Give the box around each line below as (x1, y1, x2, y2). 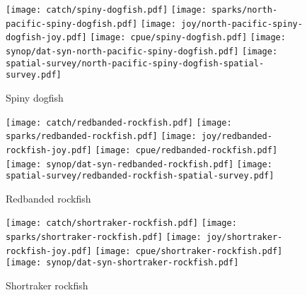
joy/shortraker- (206, 232, 283, 243)
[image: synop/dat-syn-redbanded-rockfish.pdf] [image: (6, 159, 272, 169)
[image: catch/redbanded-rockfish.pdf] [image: (6, 117, 232, 128)
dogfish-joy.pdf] (6, 32, 87, 43)
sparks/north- (212, 5, 278, 15)
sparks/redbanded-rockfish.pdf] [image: (6, 131, 197, 142)
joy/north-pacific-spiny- (181, 18, 303, 29)
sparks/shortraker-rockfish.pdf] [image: (6, 232, 202, 243)
